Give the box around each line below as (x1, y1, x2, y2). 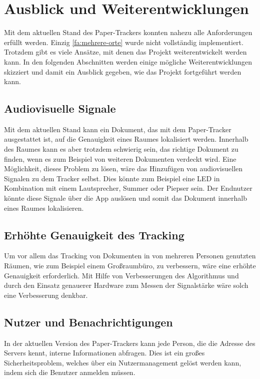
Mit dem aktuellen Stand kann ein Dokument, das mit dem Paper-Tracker (4, 124, 231, 134)
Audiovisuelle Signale (4, 101, 116, 116)
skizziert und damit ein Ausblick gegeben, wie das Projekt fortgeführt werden (4, 66, 241, 77)
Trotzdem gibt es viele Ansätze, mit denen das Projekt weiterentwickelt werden (4, 47, 247, 57)
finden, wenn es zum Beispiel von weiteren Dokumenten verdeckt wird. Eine (4, 153, 236, 164)
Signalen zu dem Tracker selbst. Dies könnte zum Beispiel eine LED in (4, 173, 220, 183)
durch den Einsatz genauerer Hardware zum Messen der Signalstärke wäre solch (4, 280, 248, 290)
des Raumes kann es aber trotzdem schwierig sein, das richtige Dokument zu (4, 144, 238, 154)
